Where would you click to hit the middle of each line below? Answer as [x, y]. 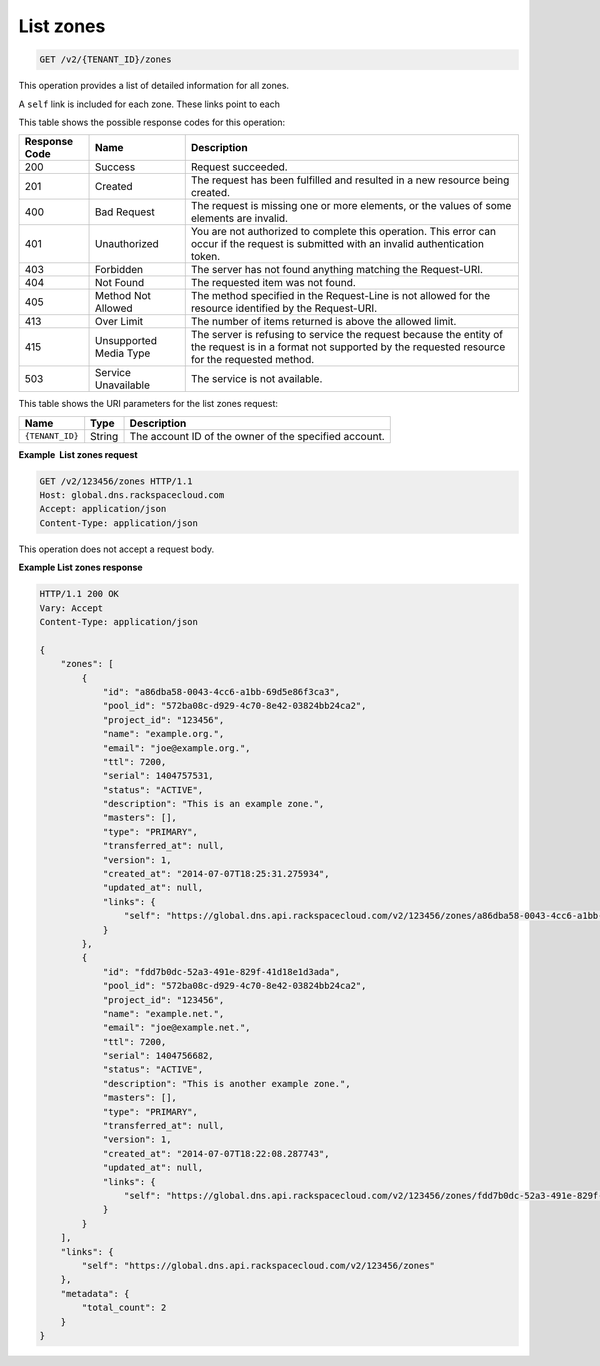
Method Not [123, 296]
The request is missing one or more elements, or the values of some [351, 206]
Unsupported [126, 341]
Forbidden [119, 270]
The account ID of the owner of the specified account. [257, 436]
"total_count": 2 [124, 1308]
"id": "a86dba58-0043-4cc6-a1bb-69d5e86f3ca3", [221, 691]
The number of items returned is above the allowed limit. [323, 322]
